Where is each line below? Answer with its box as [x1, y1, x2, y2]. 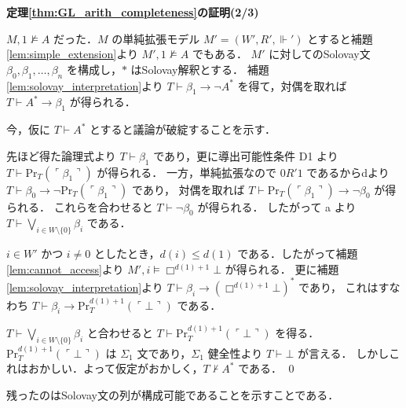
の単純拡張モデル [112, 30, 200, 46]
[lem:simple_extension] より [6, 46, 138, 62]
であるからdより [306, 164, 390, 180]
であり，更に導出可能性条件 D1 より [153, 147, 338, 164]
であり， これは [298, 278, 379, 295]
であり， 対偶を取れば [132, 181, 245, 197]
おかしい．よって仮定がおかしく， [27, 360, 203, 377]
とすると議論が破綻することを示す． [90, 121, 276, 138]
